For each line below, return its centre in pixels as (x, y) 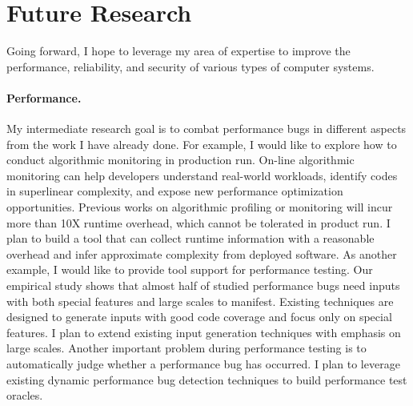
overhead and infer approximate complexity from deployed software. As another (202, 253)
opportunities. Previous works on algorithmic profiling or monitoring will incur (200, 207)
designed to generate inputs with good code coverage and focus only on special (199, 317)
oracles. (25, 395)
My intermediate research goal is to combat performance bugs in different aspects (206, 129)
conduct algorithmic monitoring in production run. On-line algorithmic (180, 160)
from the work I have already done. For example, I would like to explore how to (202, 144)
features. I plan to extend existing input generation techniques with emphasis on (204, 332)
